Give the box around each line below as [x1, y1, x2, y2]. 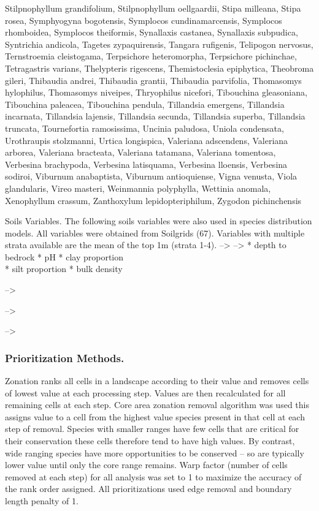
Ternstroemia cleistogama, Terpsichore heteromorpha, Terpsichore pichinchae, [5, 50, 297, 62]
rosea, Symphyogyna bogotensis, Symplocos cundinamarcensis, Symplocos [5, 13, 282, 26]
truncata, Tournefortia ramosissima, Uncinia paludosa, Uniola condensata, [5, 121, 284, 134]
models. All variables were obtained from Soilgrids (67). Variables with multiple [5, 226, 305, 239]
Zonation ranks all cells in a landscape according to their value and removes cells [5, 374, 309, 387]
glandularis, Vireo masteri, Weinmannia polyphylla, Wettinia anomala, [5, 181, 271, 194]
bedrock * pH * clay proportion [5, 250, 124, 263]
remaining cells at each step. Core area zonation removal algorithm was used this [5, 398, 309, 411]
